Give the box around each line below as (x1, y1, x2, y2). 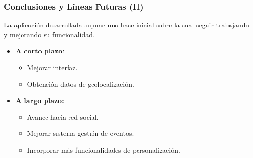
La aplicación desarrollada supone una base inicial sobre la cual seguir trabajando (4, 20, 249, 30)
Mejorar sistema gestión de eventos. (27, 128, 134, 138)
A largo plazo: (15, 95, 64, 105)
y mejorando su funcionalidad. (4, 29, 94, 39)
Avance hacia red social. (27, 111, 99, 122)
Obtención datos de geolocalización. (27, 79, 134, 89)
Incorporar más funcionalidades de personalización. (27, 144, 180, 155)
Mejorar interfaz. (27, 62, 78, 72)
